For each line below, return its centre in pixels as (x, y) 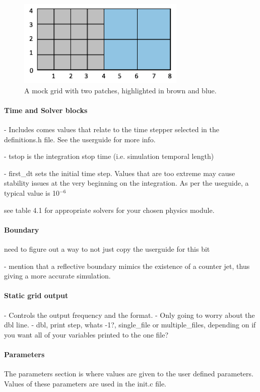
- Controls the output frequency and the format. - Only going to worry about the (129, 315)
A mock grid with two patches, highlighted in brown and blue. (120, 90)
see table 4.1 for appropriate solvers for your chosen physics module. (109, 210)
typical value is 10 (32, 193)
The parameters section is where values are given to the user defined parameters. (129, 374)
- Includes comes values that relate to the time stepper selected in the (112, 129)
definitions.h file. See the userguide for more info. (80, 139)
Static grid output (36, 295)
